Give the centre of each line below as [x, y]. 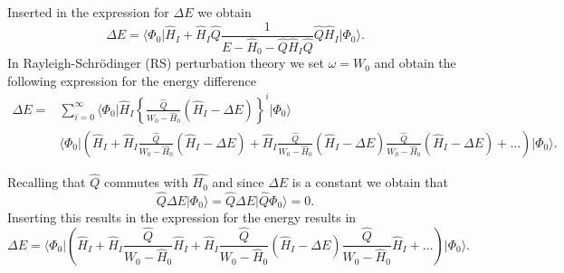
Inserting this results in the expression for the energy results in [182, 217]
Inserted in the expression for [88, 12]
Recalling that [47, 182]
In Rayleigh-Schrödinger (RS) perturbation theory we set [166, 63]
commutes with [146, 182]
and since [238, 182]
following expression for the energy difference [132, 80]
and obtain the [415, 63]
